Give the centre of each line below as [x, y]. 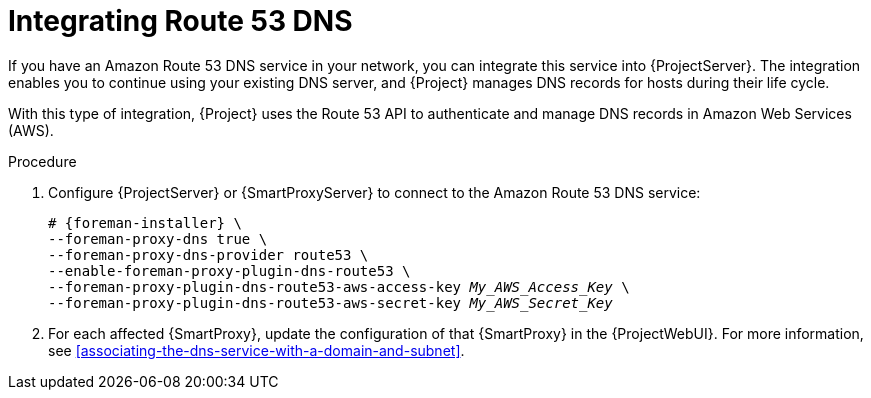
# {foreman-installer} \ [145, 222]
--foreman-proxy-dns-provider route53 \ [208, 254]
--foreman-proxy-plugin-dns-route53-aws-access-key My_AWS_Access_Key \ [339, 286]
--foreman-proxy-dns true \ [158, 238]
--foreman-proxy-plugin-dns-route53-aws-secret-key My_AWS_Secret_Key [330, 302]
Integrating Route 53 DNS [180, 21]
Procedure [42, 161]
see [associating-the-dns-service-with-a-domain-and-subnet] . [256, 350]
